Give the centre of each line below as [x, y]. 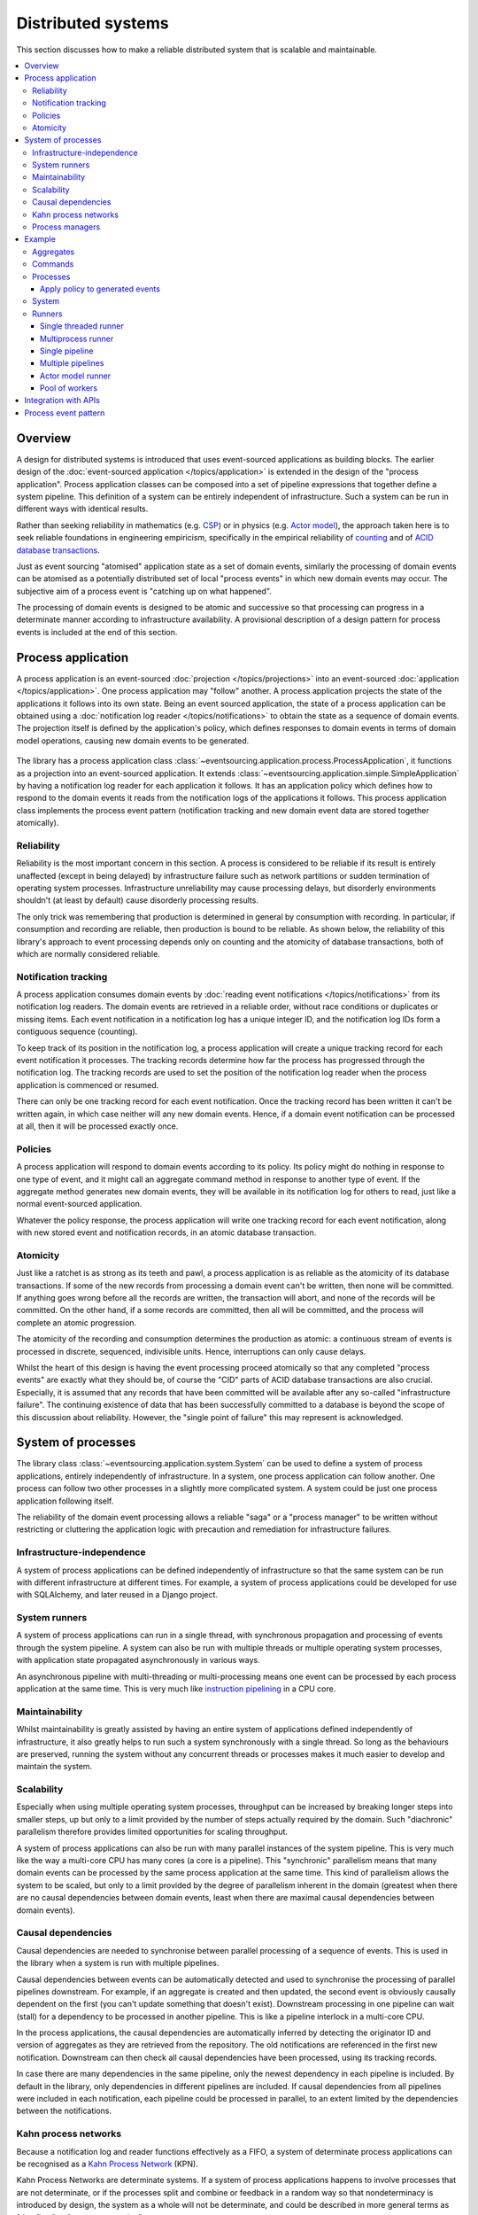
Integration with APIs [62, 400]
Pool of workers [69, 388]
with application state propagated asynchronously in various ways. [138, 1660]
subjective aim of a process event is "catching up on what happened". [144, 591]
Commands [53, 264]
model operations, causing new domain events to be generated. [133, 741]
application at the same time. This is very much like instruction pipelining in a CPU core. [176, 1689]
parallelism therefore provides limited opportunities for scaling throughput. [152, 1832]
